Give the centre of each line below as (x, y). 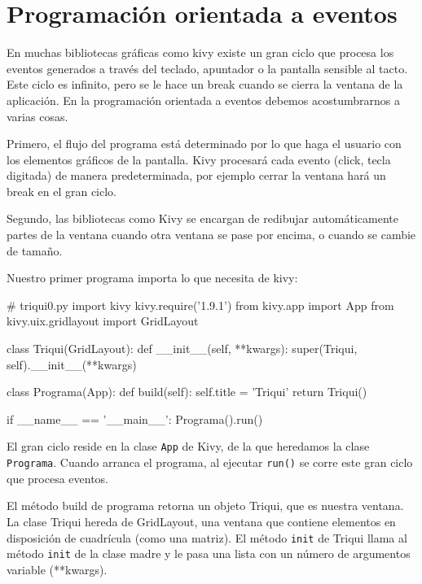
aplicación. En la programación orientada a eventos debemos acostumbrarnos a (203, 100)
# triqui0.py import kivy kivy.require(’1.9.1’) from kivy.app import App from (200, 305)
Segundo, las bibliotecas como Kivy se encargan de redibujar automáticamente (203, 218)
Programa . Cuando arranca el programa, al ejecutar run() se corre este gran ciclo (210, 462)
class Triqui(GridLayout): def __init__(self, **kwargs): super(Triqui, (182, 349)
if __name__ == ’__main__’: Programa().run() (135, 418)
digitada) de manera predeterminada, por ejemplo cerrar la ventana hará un (196, 175)
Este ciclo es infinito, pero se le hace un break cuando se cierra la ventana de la (205, 84)
